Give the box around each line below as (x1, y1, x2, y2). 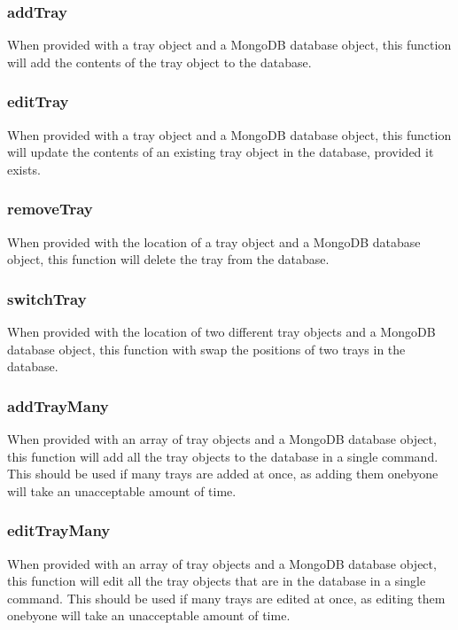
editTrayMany (7, 519, 111, 541)
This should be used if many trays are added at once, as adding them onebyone (7, 464, 439, 483)
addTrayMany (7, 394, 109, 416)
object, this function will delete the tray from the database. (7, 250, 330, 268)
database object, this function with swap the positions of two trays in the (7, 339, 406, 358)
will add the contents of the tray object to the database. (7, 52, 312, 71)
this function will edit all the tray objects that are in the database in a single (7, 572, 426, 590)
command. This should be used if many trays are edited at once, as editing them (7, 588, 446, 607)
